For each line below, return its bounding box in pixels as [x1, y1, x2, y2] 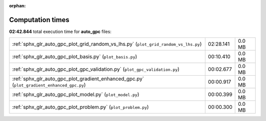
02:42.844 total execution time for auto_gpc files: [9, 29, 112, 34]
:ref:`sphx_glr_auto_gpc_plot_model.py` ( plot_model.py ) [12, 91, 139, 98]
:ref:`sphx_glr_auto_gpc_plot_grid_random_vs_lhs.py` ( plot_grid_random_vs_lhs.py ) [12, 41, 202, 48]
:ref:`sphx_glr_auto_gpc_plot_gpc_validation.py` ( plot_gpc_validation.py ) [12, 66, 180, 73]
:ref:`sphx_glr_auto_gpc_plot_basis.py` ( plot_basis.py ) [12, 53, 137, 60]
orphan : [9, 3, 26, 8]
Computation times [9, 15, 69, 24]
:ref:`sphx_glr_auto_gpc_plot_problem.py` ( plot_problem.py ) [12, 104, 149, 111]
